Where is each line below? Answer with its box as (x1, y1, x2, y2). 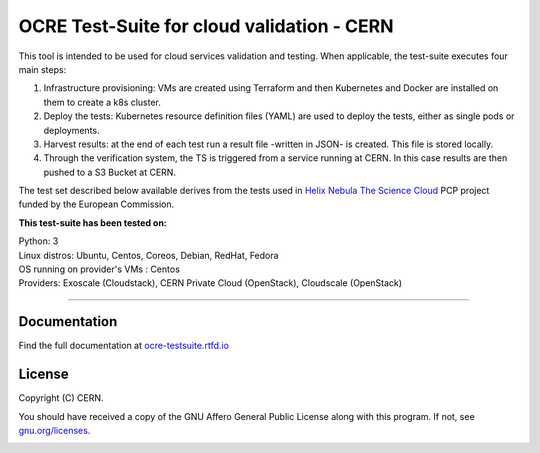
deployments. (43, 124, 100, 136)
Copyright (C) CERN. (18, 392, 104, 404)
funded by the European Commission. (18, 198, 175, 210)
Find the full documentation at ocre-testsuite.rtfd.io (18, 340, 230, 352)
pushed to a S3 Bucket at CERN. (43, 166, 177, 178)
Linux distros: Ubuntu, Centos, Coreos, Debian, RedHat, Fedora (18, 249, 279, 261)
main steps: (18, 63, 67, 75)
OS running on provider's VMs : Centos (18, 263, 180, 275)
